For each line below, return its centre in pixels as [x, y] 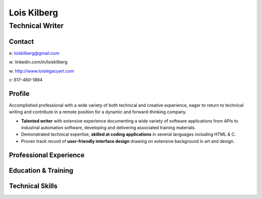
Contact [21, 41]
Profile [19, 94]
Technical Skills [33, 186]
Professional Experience [47, 155]
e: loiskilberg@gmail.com [34, 53]
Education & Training [41, 170]
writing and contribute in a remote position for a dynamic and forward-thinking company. [98, 112]
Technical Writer [36, 26]
